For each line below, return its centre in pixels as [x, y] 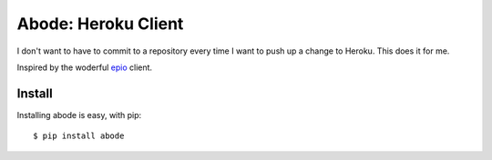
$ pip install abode [79, 136]
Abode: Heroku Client [100, 24]
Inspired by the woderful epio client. [85, 67]
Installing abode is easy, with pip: [79, 115]
